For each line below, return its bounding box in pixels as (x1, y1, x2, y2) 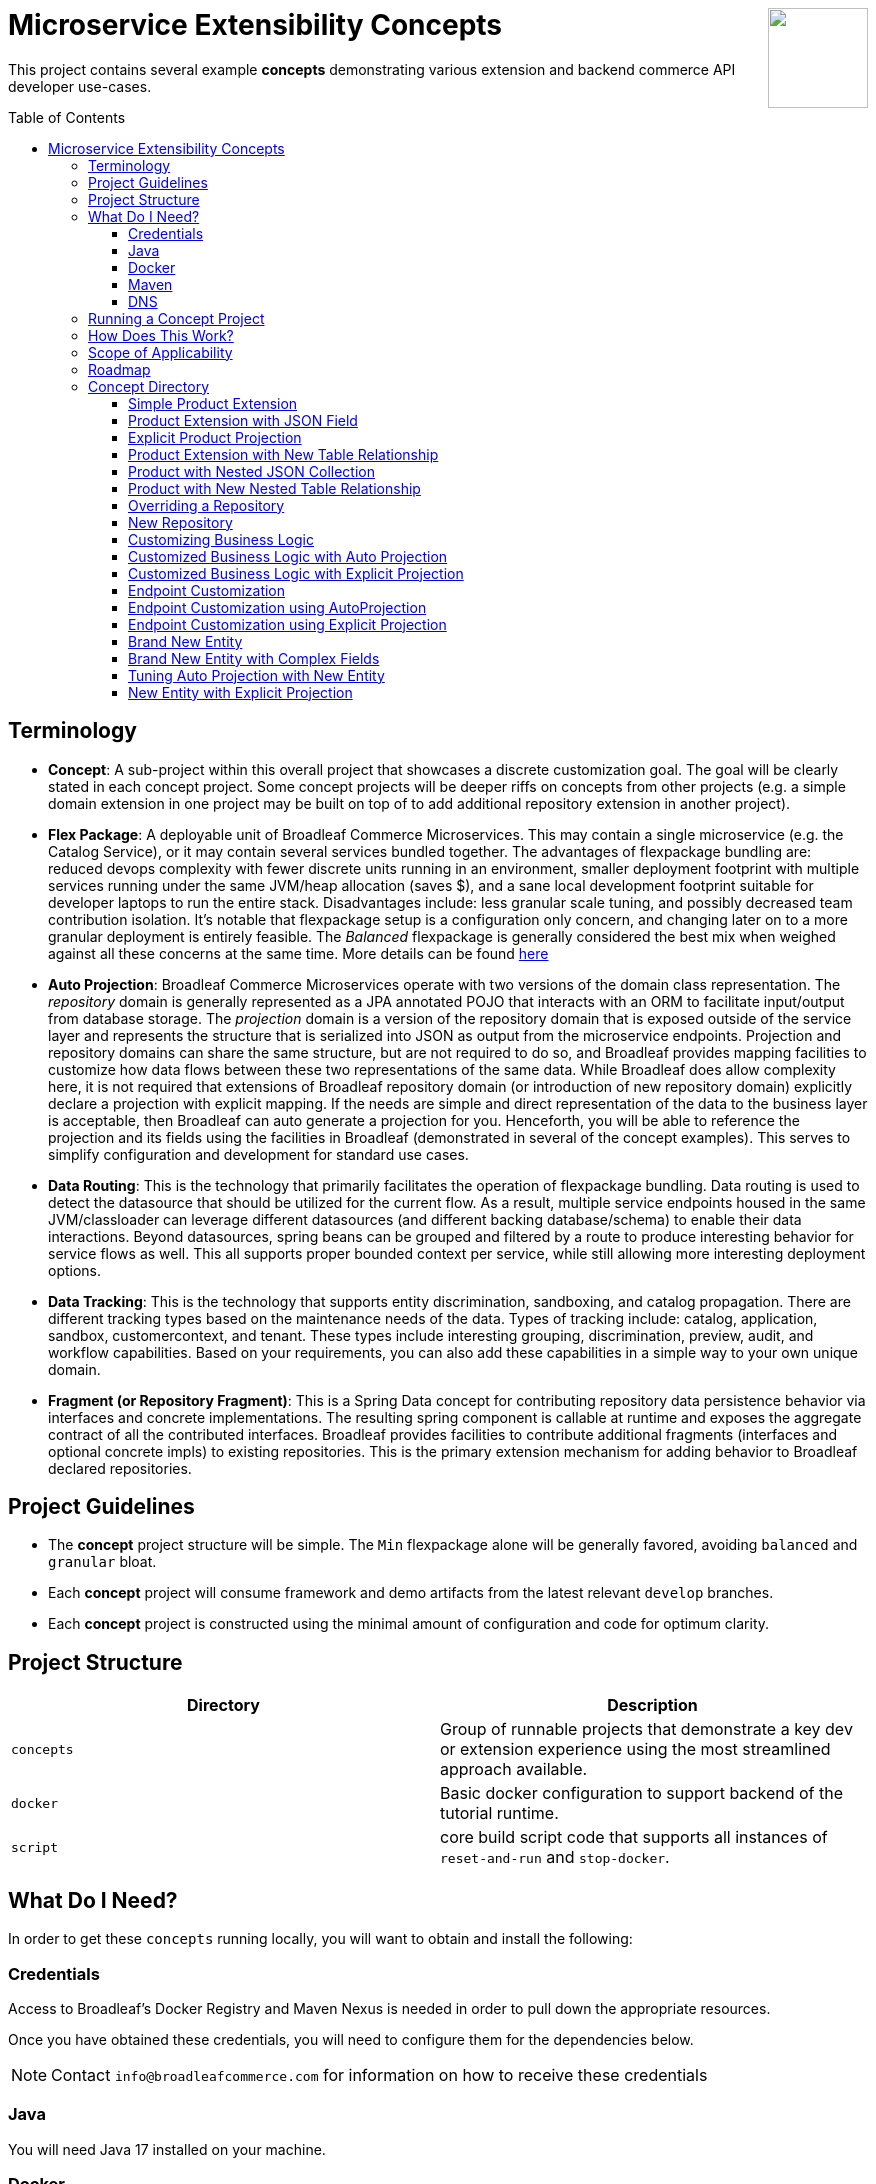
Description (607, 1695, 698, 1716)
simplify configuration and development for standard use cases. (48, 1145, 469, 1163)
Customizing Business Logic (128, 530, 314, 548)
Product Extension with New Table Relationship (128, 445, 439, 463)
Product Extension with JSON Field (128, 411, 358, 429)
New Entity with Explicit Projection (128, 683, 353, 701)
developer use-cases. (8, 77, 152, 95)
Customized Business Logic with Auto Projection (128, 547, 448, 565)
